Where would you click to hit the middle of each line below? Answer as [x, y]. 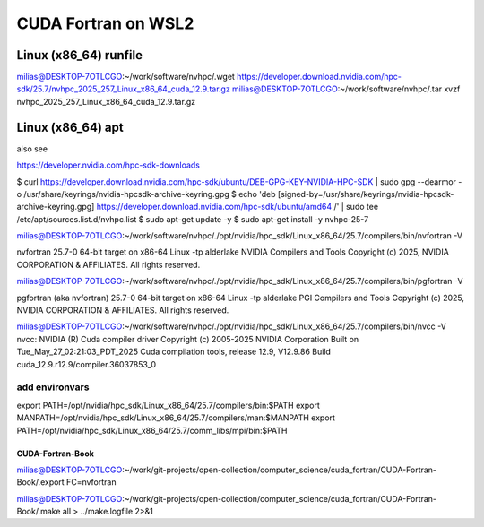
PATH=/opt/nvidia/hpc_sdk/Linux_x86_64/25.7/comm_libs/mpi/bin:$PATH [152, 430]
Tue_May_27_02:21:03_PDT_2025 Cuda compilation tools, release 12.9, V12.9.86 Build [174, 352]
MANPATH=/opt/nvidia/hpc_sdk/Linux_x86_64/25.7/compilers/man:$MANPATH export [176, 418]
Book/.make [39, 512]
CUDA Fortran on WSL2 [105, 23]
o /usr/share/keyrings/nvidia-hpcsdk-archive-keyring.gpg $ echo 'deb [147, 194]
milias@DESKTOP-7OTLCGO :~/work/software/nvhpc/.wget [125, 77]
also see [32, 149]
